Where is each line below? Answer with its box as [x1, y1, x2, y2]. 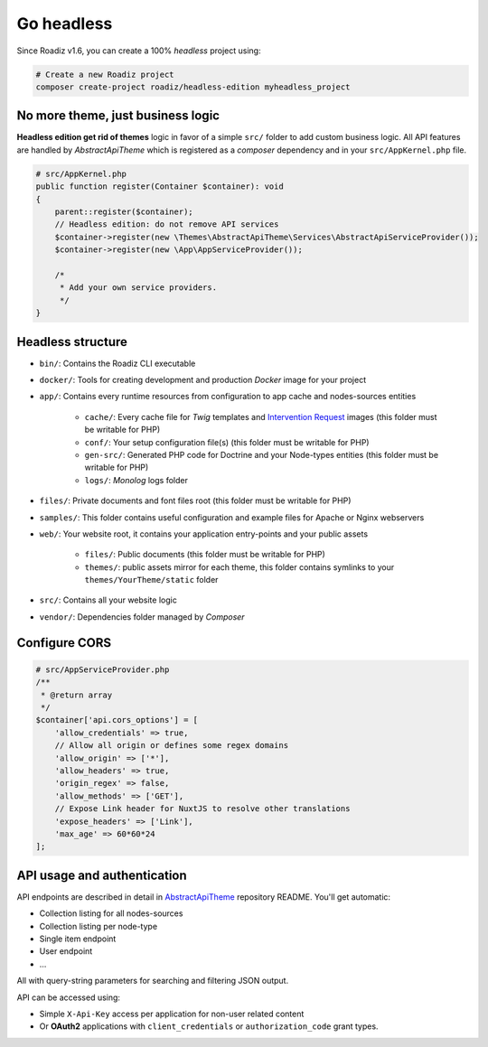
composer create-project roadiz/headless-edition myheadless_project [35, 81, 351, 92]
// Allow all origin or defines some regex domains [54, 741, 289, 751]
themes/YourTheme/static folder [84, 575, 219, 585]
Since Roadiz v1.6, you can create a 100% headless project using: [16, 45, 261, 56]
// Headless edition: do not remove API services [54, 220, 279, 229]
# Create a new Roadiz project [35, 69, 175, 79]
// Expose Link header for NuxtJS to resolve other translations [54, 804, 351, 814]
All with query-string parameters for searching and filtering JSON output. [16, 976, 289, 986]
